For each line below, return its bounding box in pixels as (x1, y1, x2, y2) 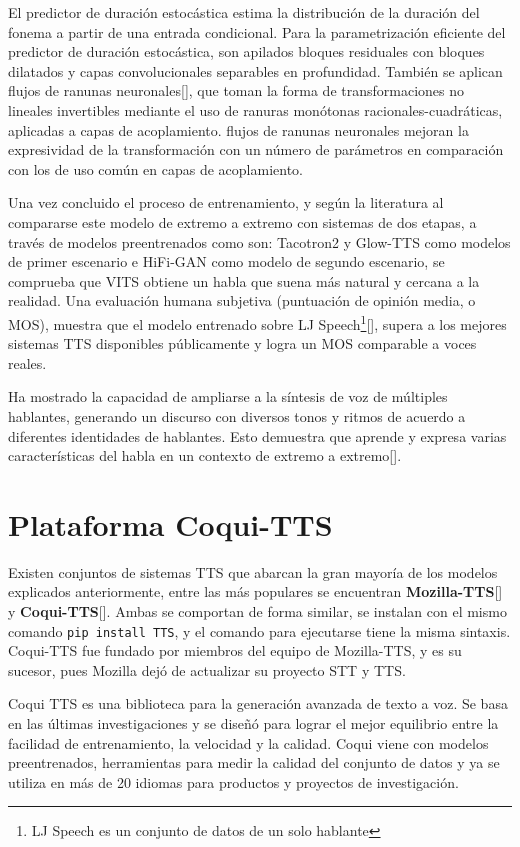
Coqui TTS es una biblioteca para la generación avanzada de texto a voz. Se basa (8, 693, 508, 714)
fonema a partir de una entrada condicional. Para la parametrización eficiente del (8, 21, 506, 42)
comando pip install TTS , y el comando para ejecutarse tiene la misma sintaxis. (8, 620, 511, 641)
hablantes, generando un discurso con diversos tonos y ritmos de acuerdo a (8, 405, 466, 426)
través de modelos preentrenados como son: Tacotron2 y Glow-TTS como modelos (8, 231, 511, 252)
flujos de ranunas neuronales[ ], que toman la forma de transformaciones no (8, 80, 464, 101)
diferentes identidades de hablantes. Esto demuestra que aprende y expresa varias (8, 425, 507, 446)
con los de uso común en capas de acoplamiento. (8, 158, 303, 179)
